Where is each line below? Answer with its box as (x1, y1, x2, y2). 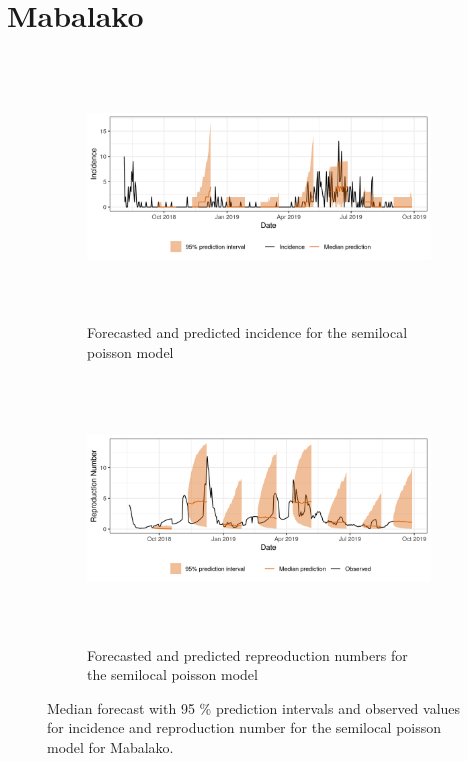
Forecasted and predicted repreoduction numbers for (87, 644, 408, 665)
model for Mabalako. (47, 737, 174, 757)
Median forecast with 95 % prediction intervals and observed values (47, 697, 461, 718)
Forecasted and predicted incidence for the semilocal (87, 322, 408, 343)
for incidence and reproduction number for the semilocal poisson (47, 717, 442, 738)
